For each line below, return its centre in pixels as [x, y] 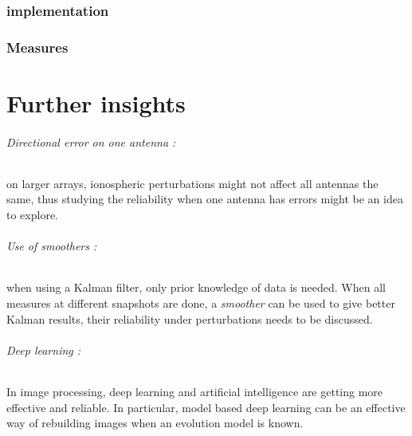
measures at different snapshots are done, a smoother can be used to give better [201, 303]
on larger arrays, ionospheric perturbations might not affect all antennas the [192, 183]
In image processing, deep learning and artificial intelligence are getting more [195, 392]
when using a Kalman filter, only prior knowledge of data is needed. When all [196, 287]
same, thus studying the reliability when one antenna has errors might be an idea [205, 199]
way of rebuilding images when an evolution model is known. [155, 423]
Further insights [96, 102]
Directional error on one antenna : [91, 141]
